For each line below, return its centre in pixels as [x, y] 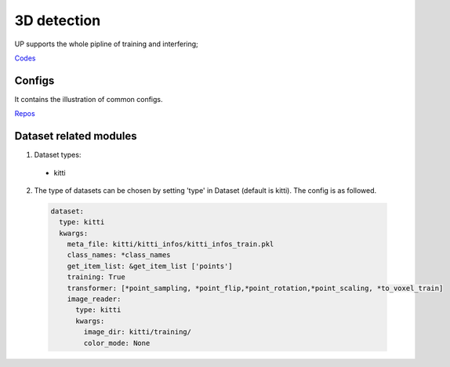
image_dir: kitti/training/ [138, 332]
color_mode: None [117, 343]
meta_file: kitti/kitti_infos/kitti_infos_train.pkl [171, 244]
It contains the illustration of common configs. [89, 99]
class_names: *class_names [119, 255]
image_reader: [94, 299]
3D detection [58, 20]
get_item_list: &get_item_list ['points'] [150, 266]
